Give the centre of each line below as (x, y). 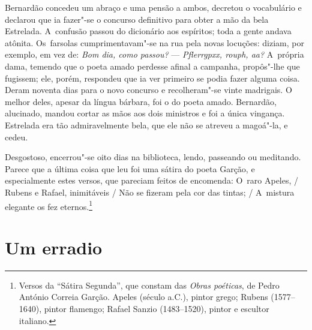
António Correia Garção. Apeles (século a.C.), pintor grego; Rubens (143, 297)
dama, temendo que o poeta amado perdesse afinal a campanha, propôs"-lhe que (152, 66)
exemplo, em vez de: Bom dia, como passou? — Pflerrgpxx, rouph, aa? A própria (154, 54)
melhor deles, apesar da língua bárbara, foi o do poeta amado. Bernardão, (141, 101)
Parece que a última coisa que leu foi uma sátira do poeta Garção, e (130, 168)
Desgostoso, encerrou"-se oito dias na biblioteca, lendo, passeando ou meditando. (153, 157)
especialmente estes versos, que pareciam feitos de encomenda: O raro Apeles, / (152, 180)
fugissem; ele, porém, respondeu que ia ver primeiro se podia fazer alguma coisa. (152, 78)
